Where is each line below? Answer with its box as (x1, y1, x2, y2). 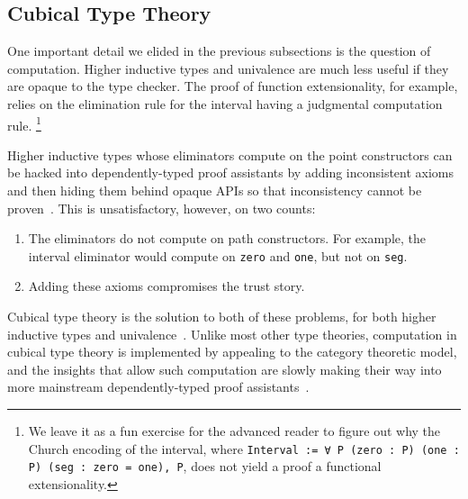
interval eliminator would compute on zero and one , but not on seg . (28, 246, 408, 265)
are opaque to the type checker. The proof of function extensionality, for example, (7, 77, 458, 95)
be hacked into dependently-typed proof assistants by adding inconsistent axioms (7, 163, 454, 182)
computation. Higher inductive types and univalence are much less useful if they (7, 59, 449, 77)
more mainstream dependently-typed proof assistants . (7, 377, 310, 396)
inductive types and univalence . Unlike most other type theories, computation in (7, 324, 457, 343)
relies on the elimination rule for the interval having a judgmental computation (7, 94, 443, 113)
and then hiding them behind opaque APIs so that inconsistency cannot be (7, 181, 422, 200)
